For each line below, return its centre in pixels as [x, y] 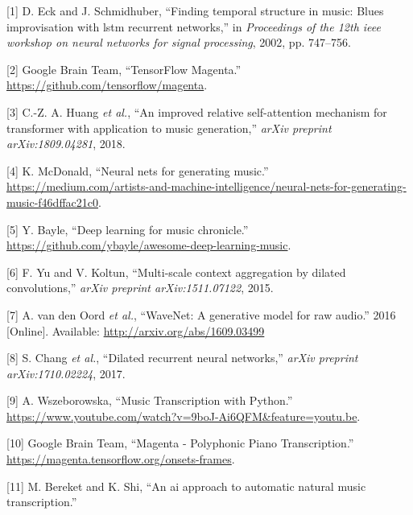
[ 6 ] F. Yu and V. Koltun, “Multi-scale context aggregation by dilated [176, 272]
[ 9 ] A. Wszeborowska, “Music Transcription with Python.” [150, 400]
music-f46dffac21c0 [53, 202]
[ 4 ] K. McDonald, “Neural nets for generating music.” [138, 170]
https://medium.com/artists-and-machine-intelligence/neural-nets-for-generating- [206, 186]
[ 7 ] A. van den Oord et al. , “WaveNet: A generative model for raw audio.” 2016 [201, 314]
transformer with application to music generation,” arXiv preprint [169, 128]
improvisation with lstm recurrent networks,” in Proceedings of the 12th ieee [194, 26]
